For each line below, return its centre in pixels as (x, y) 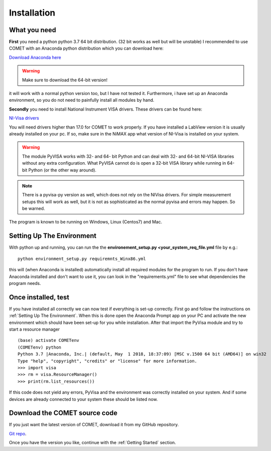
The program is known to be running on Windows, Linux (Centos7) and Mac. (86, 222)
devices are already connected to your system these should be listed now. (83, 399)
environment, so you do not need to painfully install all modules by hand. (82, 100)
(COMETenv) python (40, 347)
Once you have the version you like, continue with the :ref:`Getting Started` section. (92, 443)
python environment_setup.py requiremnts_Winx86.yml (82, 259)
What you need (33, 30)
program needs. (25, 283)
